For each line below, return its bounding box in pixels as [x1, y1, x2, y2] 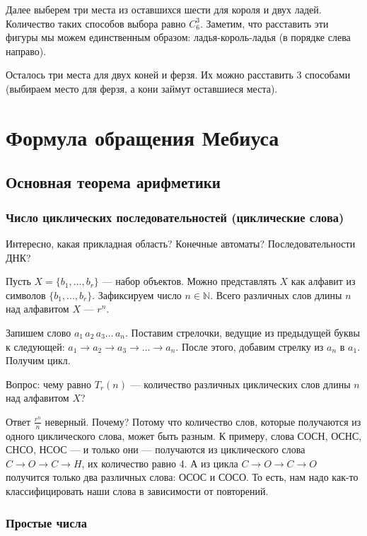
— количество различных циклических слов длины [130, 376, 351, 391]
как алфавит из [291, 274, 356, 289]
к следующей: [6, 339, 65, 354]
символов [6, 287, 46, 302]
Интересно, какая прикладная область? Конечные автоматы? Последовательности [6, 235, 356, 250]
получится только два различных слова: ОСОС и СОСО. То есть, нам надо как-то [6, 470, 359, 484]
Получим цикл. [6, 353, 71, 368]
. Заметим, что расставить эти [199, 16, 329, 30]
